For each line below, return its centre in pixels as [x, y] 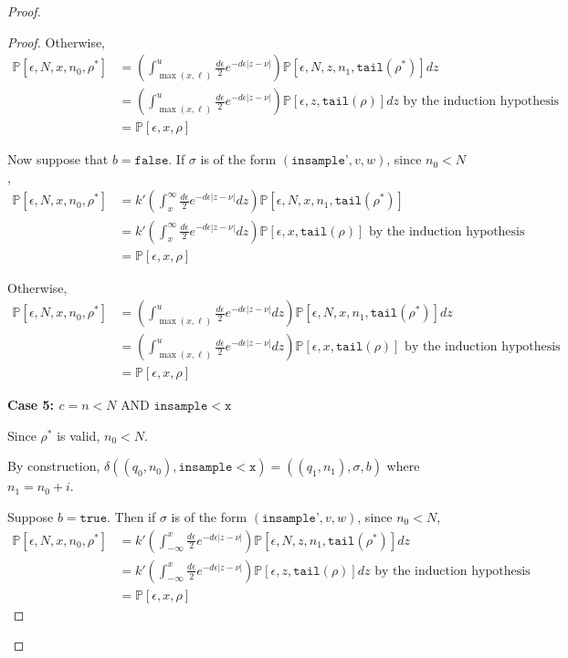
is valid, [79, 435]
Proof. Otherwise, [57, 42]
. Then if [131, 517]
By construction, [54, 466]
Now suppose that [58, 159]
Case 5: [31, 405]
